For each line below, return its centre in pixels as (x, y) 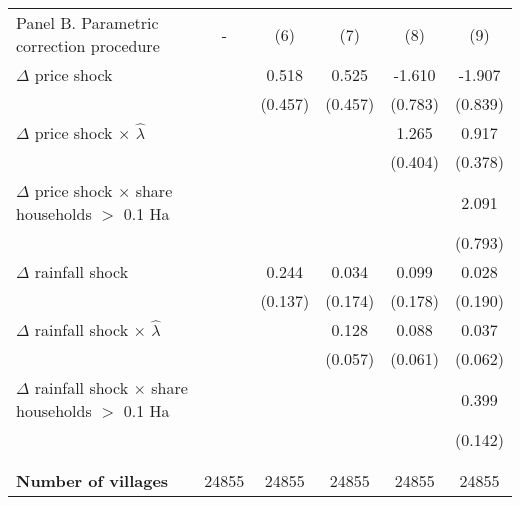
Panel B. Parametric (87, 22)
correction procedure (88, 45)
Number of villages (92, 480)
